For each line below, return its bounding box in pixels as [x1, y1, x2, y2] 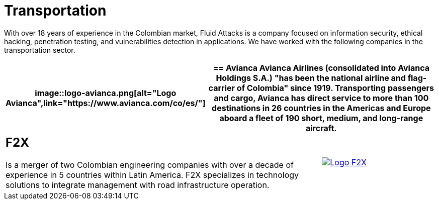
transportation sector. [4, 45, 75, 54]
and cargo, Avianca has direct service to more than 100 [214, 92, 429, 103]
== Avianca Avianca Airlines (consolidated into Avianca [213, 62, 430, 73]
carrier [208, 82, 235, 93]
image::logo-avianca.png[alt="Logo [35, 87, 177, 98]
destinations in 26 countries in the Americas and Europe [212, 103, 431, 113]
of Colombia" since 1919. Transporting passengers [236, 82, 434, 93]
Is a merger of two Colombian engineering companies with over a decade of [6, 159, 294, 170]
